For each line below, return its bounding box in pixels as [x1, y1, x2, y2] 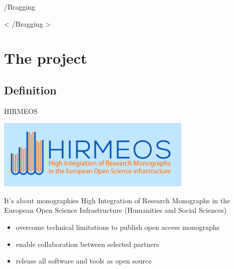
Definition [4, 82, 57, 97]
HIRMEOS [4, 105, 38, 116]
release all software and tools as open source [16, 255, 152, 266]
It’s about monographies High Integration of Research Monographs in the [4, 195, 230, 205]
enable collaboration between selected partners [16, 238, 159, 249]
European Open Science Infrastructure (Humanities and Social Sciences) [4, 205, 227, 215]
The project [4, 48, 87, 68]
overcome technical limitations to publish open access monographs [16, 222, 220, 232]
